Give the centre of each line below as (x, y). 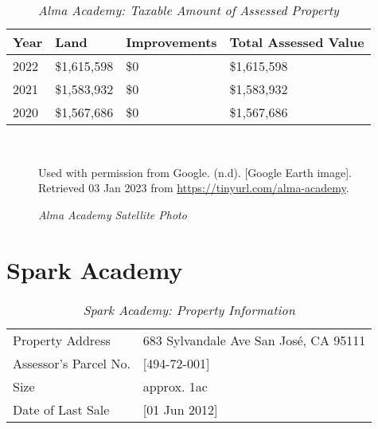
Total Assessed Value (297, 42)
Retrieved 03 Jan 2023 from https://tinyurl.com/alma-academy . (194, 188)
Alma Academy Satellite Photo (113, 214)
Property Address (62, 340)
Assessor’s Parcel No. (72, 363)
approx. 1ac (175, 386)
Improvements (171, 42)
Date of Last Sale (61, 409)
